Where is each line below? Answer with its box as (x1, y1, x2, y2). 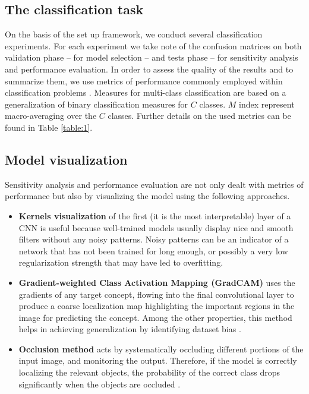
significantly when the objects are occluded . (18, 377, 181, 390)
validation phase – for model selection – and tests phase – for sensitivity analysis (5, 51, 298, 64)
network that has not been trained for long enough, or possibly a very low (18, 244, 288, 257)
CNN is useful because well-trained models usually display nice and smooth (18, 221, 294, 234)
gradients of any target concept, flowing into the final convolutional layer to (18, 288, 294, 300)
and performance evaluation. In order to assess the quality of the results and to (5, 62, 294, 75)
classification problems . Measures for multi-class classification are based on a (5, 86, 286, 99)
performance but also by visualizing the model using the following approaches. (5, 190, 290, 202)
